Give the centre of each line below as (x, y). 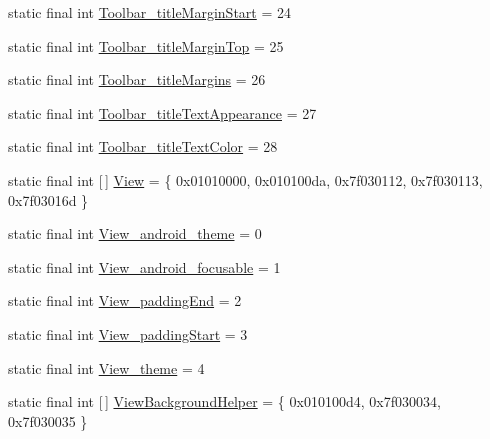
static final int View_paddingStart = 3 (128, 333)
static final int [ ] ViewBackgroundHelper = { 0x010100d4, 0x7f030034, (224, 401)
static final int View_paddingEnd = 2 (125, 300)
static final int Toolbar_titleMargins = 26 (137, 79)
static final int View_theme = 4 (106, 367)
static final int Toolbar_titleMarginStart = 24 (149, 12)
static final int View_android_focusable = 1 (144, 266)
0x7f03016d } (48, 199)
